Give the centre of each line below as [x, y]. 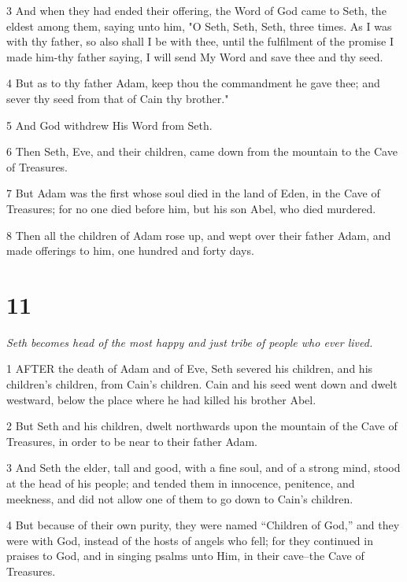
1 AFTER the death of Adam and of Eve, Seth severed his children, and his [190, 368]
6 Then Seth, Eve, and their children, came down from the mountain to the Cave [202, 151]
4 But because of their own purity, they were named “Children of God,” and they [203, 525]
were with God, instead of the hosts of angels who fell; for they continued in [190, 540]
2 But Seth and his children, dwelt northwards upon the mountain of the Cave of [202, 426]
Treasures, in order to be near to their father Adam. [132, 441]
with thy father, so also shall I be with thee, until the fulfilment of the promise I [200, 41]
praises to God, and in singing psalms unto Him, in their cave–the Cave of [185, 556]
